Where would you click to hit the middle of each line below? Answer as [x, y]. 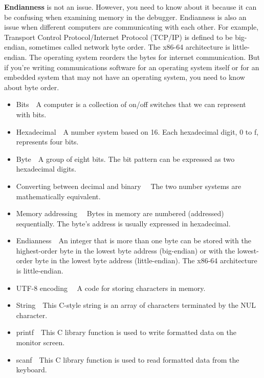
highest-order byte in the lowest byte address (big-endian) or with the [126, 250]
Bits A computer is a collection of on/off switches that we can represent [131, 104]
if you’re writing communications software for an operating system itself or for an [132, 67]
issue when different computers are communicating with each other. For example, [131, 27]
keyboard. [31, 370]
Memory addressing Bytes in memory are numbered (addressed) [120, 213]
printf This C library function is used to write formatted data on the [126, 332]
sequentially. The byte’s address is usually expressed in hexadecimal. [123, 223]
